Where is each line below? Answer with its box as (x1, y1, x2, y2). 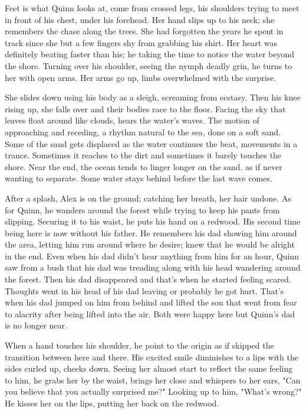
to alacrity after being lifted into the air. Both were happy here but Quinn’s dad (5, 307, 295, 320)
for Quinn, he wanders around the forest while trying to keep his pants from (5, 203, 280, 216)
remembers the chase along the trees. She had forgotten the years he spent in (5, 25, 284, 37)
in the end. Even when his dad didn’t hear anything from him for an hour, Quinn (5, 249, 300, 262)
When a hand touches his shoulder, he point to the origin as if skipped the (5, 339, 274, 352)
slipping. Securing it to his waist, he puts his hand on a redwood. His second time (5, 215, 301, 227)
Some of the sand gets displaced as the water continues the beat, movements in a (5, 137, 298, 149)
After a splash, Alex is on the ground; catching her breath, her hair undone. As (5, 191, 291, 204)
